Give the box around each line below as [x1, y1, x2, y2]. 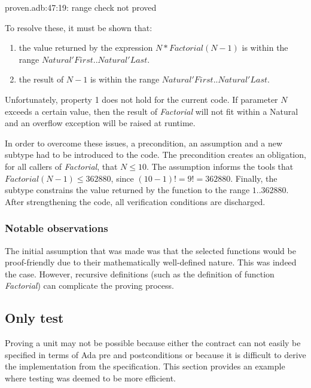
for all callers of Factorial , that [5, 160, 118, 172]
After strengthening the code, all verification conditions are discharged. [5, 195, 266, 207]
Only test [5, 308, 64, 327]
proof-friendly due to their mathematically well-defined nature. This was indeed [5, 256, 297, 268]
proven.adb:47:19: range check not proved [5, 1, 157, 13]
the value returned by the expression [19, 41, 153, 54]
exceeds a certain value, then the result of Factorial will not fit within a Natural [5, 105, 298, 117]
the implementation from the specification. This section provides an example [5, 360, 285, 372]
